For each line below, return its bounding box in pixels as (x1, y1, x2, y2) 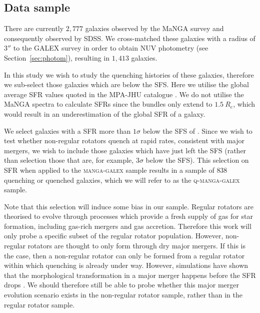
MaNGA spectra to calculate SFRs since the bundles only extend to (4, 99, 212, 109)
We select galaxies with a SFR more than (4, 125, 131, 136)
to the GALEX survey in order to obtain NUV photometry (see (13, 43, 208, 53)
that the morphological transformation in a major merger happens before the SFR (4, 269, 256, 280)
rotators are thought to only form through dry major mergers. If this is (27, 240, 245, 251)
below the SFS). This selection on (145, 155, 249, 165)
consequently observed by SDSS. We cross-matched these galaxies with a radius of (4, 33, 255, 43)
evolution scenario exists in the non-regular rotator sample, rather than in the (4, 289, 242, 300)
